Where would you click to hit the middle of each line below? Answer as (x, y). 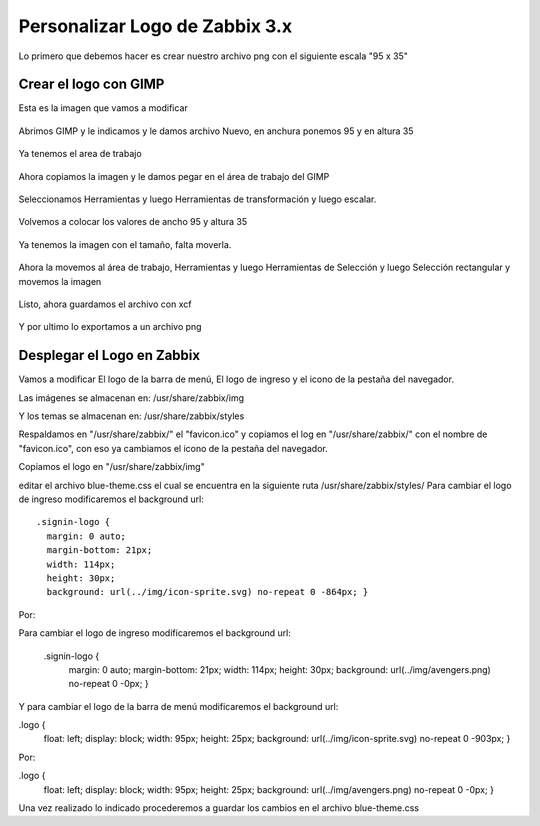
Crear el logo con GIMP (91, 84)
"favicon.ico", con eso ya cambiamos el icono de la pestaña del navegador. (173, 448)
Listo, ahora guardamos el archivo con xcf (105, 304)
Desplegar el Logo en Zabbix (109, 355)
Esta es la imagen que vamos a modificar (103, 108)
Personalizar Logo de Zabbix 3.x (155, 26)
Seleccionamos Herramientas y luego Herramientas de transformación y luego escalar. (197, 199)
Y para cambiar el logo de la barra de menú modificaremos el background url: (178, 706)
